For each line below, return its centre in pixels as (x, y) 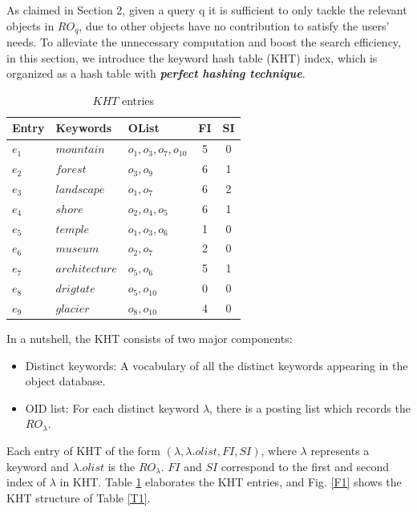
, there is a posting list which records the (310, 407)
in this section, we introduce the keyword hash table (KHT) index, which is (192, 57)
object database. (65, 381)
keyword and (38, 466)
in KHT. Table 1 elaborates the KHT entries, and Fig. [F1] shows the (231, 482)
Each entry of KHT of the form (83, 451)
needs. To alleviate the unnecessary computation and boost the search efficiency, (204, 42)
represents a (340, 451)
